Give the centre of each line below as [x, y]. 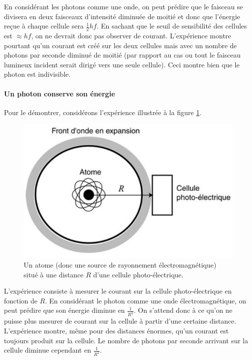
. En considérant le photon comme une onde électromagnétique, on [146, 300]
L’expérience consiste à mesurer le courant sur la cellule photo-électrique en [118, 291]
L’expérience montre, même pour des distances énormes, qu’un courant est [116, 330]
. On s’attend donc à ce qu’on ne [183, 310]
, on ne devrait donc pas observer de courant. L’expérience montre [131, 36]
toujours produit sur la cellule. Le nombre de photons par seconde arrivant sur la [126, 340]
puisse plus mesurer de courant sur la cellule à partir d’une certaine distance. [120, 321]
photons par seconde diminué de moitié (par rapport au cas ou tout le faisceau [122, 55]
